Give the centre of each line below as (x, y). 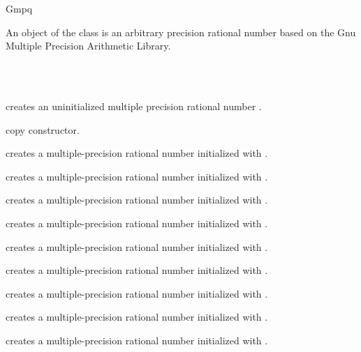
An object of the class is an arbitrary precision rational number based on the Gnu (181, 32)
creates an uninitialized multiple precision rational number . (134, 106)
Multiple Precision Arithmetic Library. (88, 46)
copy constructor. (43, 129)
